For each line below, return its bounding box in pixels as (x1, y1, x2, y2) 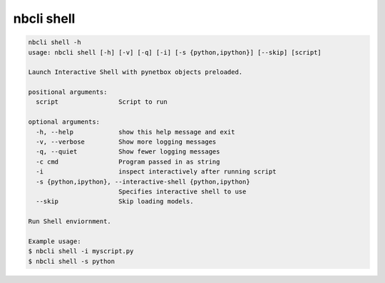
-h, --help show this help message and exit (36, 128, 235, 136)
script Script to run (36, 98, 168, 106)
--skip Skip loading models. (36, 198, 194, 205)
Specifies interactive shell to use (118, 188, 247, 196)
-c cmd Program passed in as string (36, 157, 220, 166)
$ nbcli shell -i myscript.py (28, 247, 134, 255)
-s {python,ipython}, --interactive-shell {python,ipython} (36, 178, 250, 186)
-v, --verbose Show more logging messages (36, 138, 217, 146)
